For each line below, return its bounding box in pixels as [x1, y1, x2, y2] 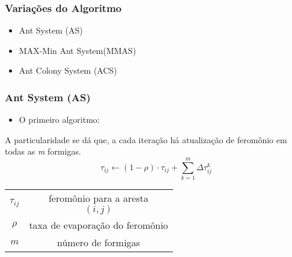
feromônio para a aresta [48, 191, 148, 205]
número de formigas [57, 235, 140, 250]
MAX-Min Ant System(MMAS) [19, 44, 136, 56]
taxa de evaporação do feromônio [29, 218, 168, 232]
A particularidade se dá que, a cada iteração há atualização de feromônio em [5, 133, 287, 146]
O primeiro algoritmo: [19, 113, 100, 126]
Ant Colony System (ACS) [19, 64, 117, 77]
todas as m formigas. [5, 145, 81, 158]
